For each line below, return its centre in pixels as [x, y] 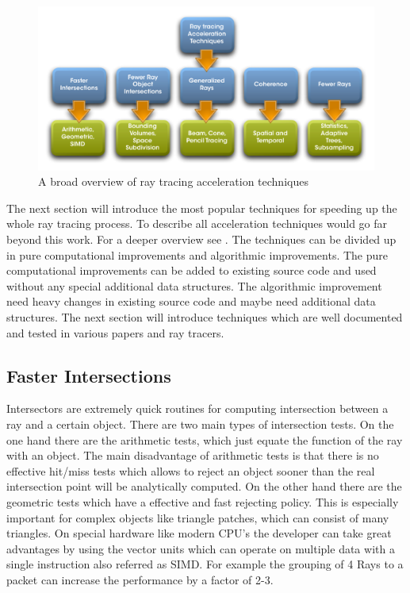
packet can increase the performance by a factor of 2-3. [140, 579]
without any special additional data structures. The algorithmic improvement [194, 285]
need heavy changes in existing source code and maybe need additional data [191, 301]
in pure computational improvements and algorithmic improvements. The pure [197, 254]
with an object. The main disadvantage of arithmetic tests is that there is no [193, 455]
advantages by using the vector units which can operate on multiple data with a [201, 548]
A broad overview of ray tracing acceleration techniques [173, 181]
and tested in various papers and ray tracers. [115, 332]
